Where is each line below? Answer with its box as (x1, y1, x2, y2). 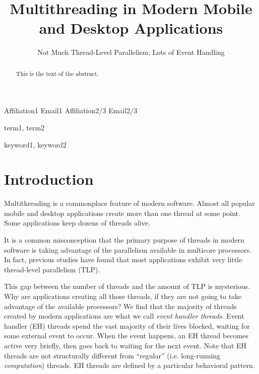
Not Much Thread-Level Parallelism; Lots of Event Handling (37, 47, 225, 57)
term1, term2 (4, 122, 45, 132)
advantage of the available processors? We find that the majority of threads (4, 301, 237, 311)
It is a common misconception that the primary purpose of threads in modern (4, 235, 244, 245)
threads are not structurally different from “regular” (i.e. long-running (4, 350, 221, 360)
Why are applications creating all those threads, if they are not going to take (4, 291, 242, 302)
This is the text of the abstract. (16, 69, 99, 78)
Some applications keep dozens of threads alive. (4, 217, 150, 228)
